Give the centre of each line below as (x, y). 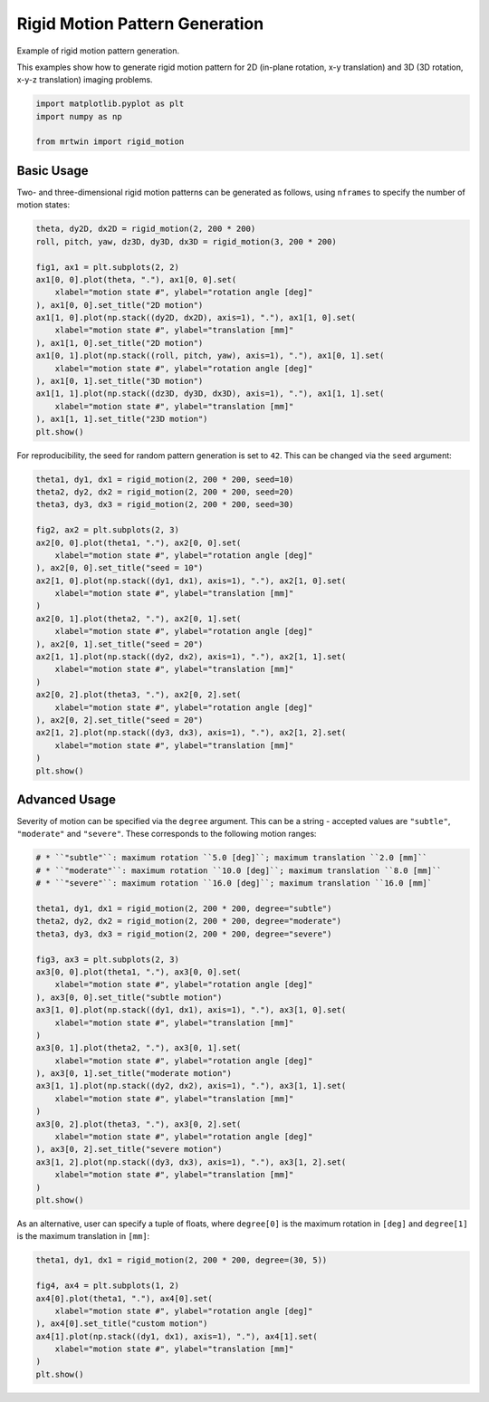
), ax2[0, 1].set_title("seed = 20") (120, 644)
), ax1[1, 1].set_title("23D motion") (122, 419)
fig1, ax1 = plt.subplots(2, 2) (108, 267)
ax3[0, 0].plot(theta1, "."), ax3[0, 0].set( (139, 972)
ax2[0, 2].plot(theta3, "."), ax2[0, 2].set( (139, 695)
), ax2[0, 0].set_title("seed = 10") (120, 568)
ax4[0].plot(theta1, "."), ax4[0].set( (124, 1298)
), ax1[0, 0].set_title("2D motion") (120, 305)
